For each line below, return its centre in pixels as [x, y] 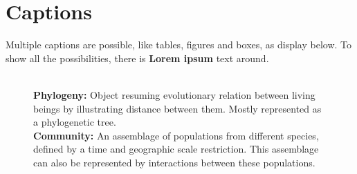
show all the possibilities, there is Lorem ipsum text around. [137, 58]
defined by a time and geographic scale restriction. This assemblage [176, 149]
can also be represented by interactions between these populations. [174, 162]
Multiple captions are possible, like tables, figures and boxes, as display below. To [179, 45]
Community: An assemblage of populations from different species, [176, 135]
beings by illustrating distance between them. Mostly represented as [177, 108]
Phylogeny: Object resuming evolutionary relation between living [174, 94]
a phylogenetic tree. [75, 122]
